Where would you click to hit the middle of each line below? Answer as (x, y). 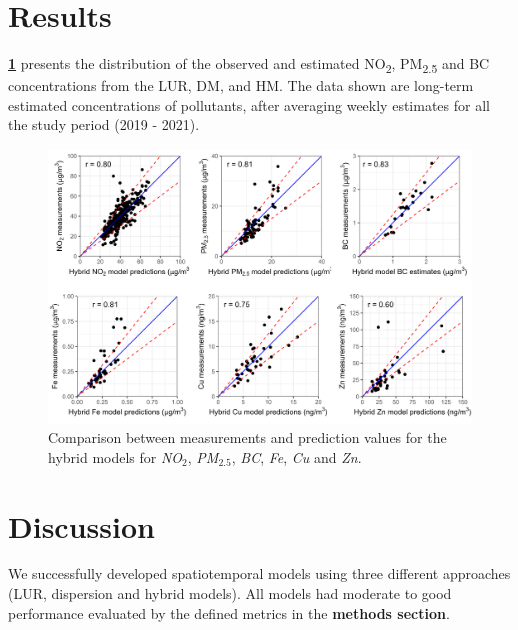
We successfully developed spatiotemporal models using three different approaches (259, 573)
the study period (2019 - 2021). (104, 124)
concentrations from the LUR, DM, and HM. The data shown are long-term (241, 85)
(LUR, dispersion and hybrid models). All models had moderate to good (230, 593)
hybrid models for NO (115, 456)
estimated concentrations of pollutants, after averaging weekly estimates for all (249, 104)
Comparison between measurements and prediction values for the (247, 437)
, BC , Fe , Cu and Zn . (296, 456)
